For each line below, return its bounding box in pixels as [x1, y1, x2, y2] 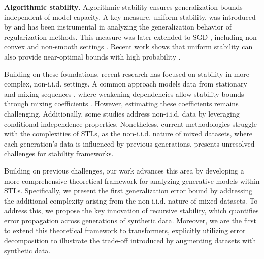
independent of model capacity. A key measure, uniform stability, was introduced [4, 11, 256, 22]
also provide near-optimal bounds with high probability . [4, 51, 181, 62]
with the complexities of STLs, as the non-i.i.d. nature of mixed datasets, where [4, 128, 253, 139]
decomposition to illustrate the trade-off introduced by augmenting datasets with [4, 235, 256, 246]
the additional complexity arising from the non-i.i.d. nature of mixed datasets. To [4, 195, 258, 206]
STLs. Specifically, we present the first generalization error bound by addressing [4, 185, 253, 196]
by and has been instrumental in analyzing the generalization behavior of [4, 21, 232, 32]
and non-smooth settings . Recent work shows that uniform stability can [27, 41, 253, 52]
